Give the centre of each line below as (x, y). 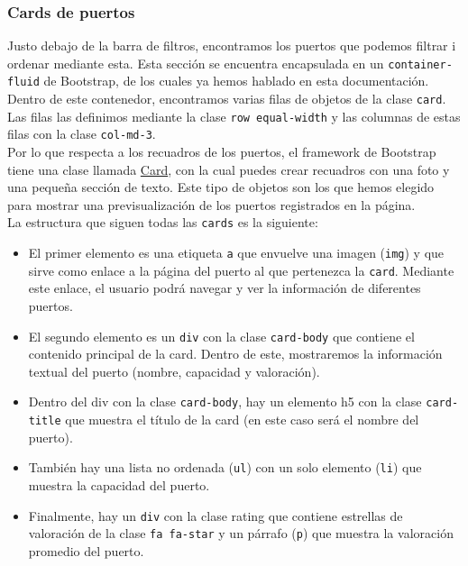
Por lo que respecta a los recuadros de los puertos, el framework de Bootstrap (222, 152)
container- (420, 64)
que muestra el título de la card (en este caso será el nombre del (242, 420)
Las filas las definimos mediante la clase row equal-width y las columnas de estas (234, 116)
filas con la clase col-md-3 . (82, 134)
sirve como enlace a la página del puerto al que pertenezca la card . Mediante (241, 270)
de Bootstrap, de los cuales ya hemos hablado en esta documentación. (236, 81)
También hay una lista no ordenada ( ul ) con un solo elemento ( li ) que (225, 467)
